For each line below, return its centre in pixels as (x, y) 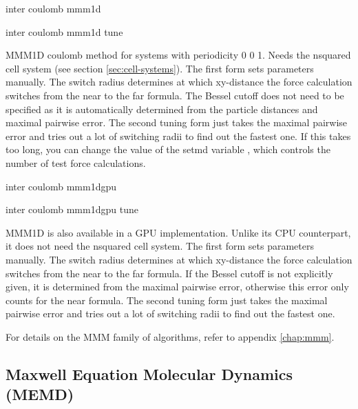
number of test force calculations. (76, 162)
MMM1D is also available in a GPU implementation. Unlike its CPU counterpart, (178, 232)
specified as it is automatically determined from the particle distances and (162, 109)
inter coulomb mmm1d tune (64, 31)
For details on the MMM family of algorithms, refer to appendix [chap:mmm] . (170, 336)
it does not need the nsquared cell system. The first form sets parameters (160, 246)
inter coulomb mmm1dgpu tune (72, 209)
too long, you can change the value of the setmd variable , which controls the (168, 149)
